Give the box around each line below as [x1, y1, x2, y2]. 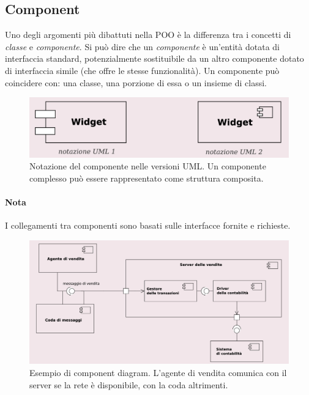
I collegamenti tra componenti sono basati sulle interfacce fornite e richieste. [5, 219, 291, 232]
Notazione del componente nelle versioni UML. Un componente [29, 160, 266, 172]
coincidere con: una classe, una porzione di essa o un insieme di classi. [5, 76, 267, 89]
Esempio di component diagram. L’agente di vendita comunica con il [29, 366, 287, 378]
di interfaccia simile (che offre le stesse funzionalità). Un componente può [5, 64, 280, 76]
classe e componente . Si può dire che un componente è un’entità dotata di [5, 40, 280, 53]
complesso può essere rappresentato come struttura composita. [29, 171, 264, 184]
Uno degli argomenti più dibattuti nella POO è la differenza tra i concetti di [5, 28, 291, 41]
